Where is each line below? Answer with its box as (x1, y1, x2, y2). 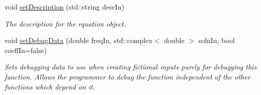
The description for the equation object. (5, 18, 126, 28)
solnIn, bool (198, 35, 235, 45)
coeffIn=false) (5, 44, 47, 55)
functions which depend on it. (5, 81, 95, 91)
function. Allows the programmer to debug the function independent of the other (5, 71, 250, 81)
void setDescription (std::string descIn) (5, 1, 124, 11)
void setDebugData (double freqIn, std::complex (5, 35, 152, 45)
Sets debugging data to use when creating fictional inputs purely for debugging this (5, 61, 257, 72)
